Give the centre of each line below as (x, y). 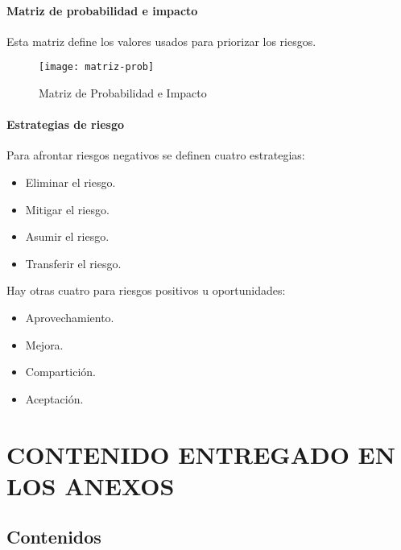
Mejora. (44, 344)
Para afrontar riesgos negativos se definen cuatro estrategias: (156, 155)
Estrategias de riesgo (65, 124)
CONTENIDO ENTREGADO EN (201, 454)
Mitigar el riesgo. (67, 209)
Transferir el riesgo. (73, 263)
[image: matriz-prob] (97, 67)
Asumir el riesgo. (67, 236)
